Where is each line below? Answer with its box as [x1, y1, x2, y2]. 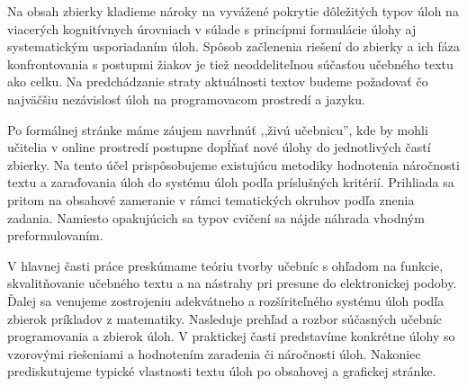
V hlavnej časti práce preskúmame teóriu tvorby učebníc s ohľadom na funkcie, [7, 256, 444, 274]
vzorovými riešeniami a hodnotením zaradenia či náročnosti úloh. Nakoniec [7, 344, 421, 363]
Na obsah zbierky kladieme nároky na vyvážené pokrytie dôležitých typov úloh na [7, 2, 459, 20]
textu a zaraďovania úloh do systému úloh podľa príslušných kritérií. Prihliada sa [7, 173, 454, 192]
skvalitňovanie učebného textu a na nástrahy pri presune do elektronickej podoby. [7, 274, 457, 292]
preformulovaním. [7, 226, 103, 245]
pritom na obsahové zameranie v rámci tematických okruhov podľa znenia [7, 190, 415, 209]
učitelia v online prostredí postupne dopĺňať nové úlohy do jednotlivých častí [7, 138, 431, 157]
